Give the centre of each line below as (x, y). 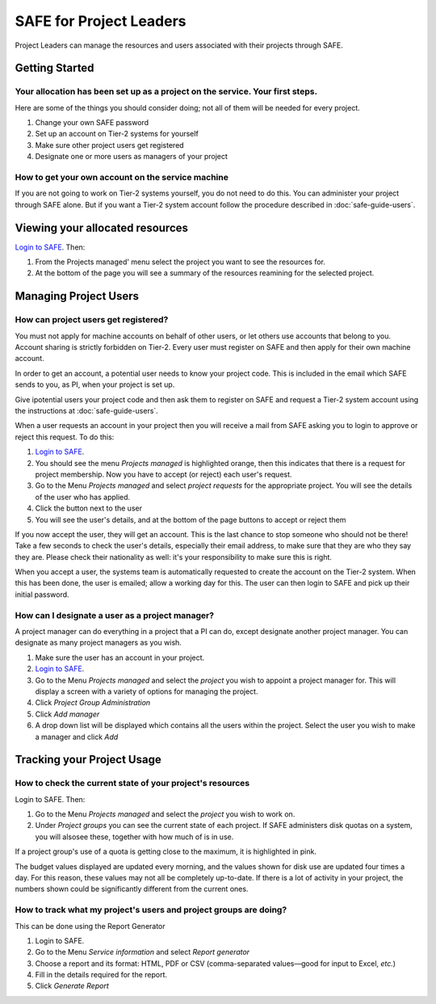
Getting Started (55, 68)
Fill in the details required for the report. (101, 975)
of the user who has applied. (83, 497)
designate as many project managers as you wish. (98, 643)
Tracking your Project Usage (88, 760)
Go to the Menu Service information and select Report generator (143, 952)
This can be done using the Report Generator (90, 926)
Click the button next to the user (89, 508)
